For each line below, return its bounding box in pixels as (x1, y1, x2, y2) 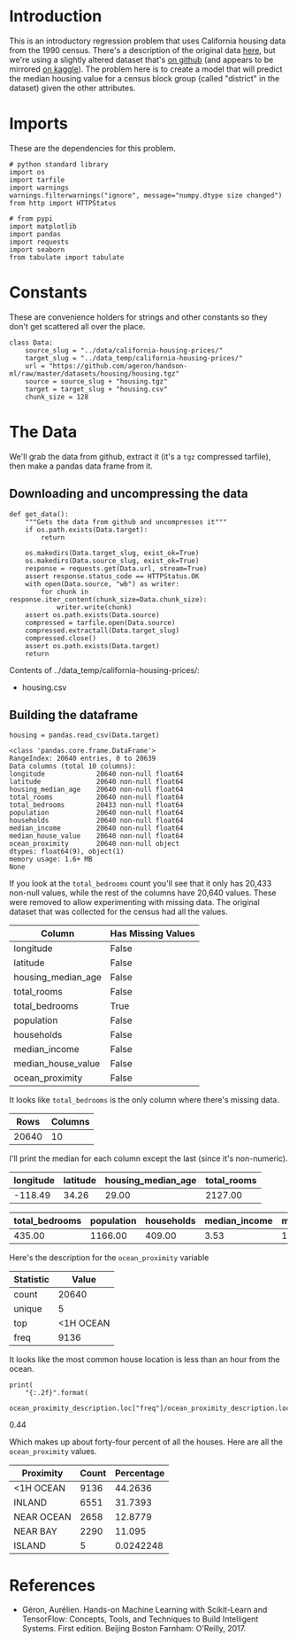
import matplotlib (9, 221, 77, 231)
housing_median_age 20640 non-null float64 (9, 786, 184, 794)
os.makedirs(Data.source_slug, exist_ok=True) (25, 556, 200, 565)
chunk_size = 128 (25, 392, 89, 401)
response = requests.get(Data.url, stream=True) (25, 564, 208, 573)
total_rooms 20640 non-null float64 (9, 793, 184, 802)
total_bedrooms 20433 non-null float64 (9, 801, 184, 809)
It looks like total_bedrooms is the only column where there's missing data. (9, 1095, 280, 1105)
